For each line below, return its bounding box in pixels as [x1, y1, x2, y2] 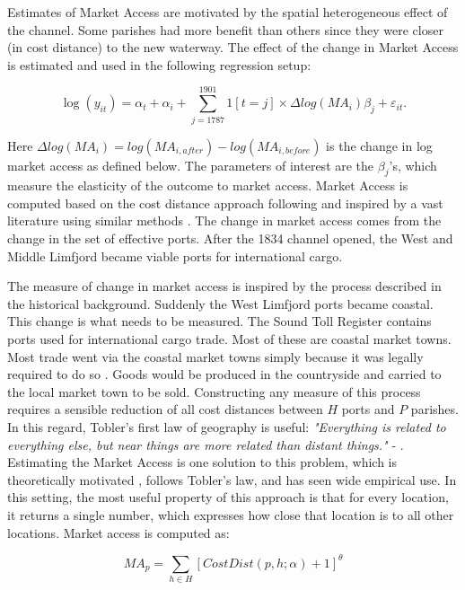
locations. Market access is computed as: [7, 523, 230, 542]
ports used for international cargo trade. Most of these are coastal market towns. [7, 330, 452, 348]
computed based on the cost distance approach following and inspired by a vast [7, 193, 443, 212]
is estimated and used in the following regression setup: [7, 55, 311, 74]
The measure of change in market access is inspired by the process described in [7, 277, 442, 295]
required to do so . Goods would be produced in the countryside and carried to [7, 365, 442, 383]
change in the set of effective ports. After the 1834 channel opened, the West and [7, 229, 453, 248]
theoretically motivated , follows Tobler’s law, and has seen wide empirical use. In [7, 470, 457, 489]
